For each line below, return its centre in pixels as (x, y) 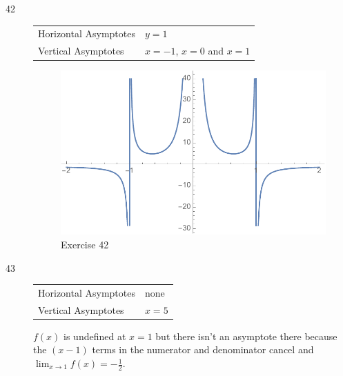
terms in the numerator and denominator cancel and (203, 349)
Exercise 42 (85, 244)
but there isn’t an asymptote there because (246, 336)
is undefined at (95, 336)
